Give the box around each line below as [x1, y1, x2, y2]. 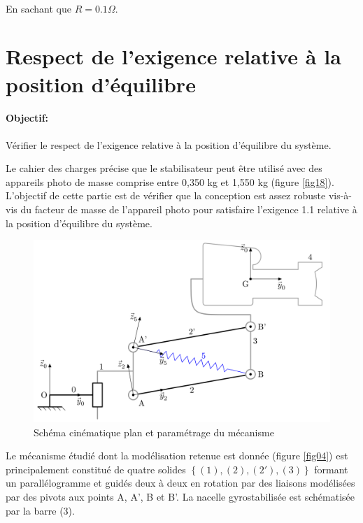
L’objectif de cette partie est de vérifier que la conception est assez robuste [6, 188, 326, 203]
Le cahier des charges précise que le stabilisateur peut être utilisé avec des [6, 161, 322, 175]
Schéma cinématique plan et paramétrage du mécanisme [34, 424, 274, 439]
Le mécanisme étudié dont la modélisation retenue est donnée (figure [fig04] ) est [6, 448, 348, 463]
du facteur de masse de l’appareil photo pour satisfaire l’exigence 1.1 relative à [20, 201, 357, 216]
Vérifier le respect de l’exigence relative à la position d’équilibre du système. [6, 137, 332, 152]
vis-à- [328, 188, 353, 203]
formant [314, 461, 348, 476]
